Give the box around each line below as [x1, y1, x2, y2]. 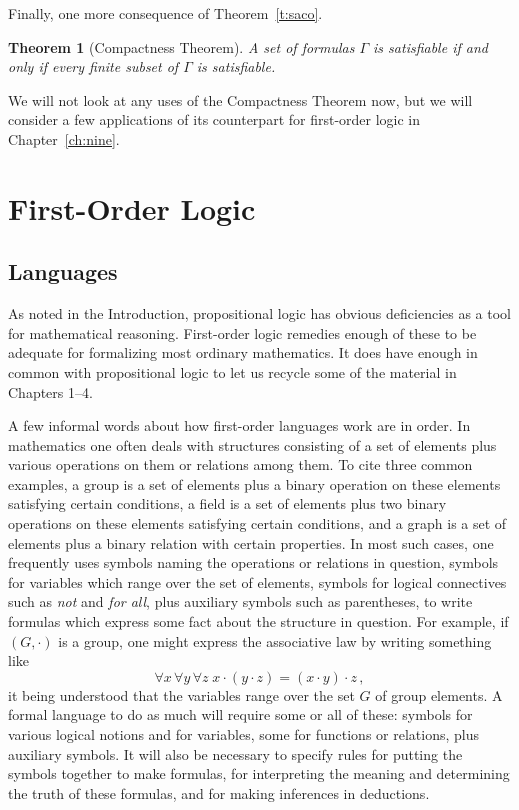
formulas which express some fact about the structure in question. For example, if [8, 611, 509, 632]
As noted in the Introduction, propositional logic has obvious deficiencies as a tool [8, 303, 512, 324]
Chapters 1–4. [8, 381, 93, 402]
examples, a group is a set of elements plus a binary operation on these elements [8, 473, 501, 494]
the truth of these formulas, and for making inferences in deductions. [8, 782, 430, 803]
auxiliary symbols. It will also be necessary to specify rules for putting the [8, 743, 463, 764]
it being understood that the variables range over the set [8, 684, 355, 705]
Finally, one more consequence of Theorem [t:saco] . [8, 3, 323, 23]
